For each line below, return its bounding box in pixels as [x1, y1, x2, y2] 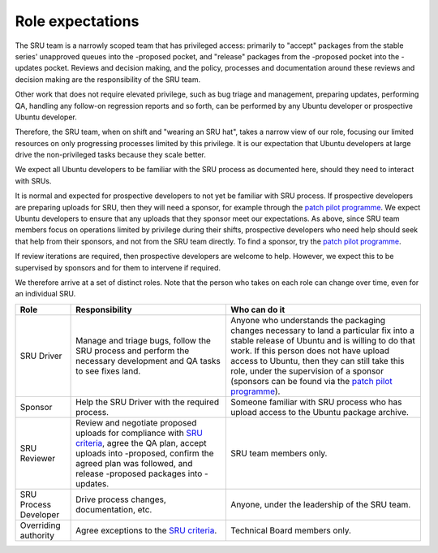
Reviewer [19, 452, 56, 464]
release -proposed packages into [75, 468, 203, 479]
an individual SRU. [15, 289, 76, 299]
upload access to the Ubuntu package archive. [230, 406, 410, 417]
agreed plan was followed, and [75, 457, 193, 469]
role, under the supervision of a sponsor [230, 365, 384, 377]
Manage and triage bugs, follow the [75, 335, 211, 346]
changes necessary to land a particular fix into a [230, 325, 415, 336]
